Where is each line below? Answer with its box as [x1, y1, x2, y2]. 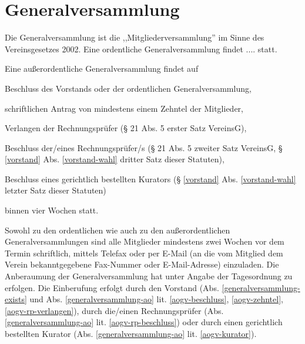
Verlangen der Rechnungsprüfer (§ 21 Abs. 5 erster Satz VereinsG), [5, 122, 247, 134]
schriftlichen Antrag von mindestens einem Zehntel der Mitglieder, [5, 102, 243, 114]
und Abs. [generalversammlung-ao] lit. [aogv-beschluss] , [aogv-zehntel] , [29, 293, 283, 305]
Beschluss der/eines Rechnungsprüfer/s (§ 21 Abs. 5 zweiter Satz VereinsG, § [5, 141, 283, 153]
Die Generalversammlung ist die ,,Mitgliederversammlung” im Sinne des [5, 31, 264, 44]
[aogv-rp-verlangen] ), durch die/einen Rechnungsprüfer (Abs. [5, 304, 224, 316]
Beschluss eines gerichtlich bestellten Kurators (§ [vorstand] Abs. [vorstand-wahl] [5, 172, 296, 185]
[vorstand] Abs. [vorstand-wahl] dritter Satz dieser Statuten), [5, 153, 224, 165]
